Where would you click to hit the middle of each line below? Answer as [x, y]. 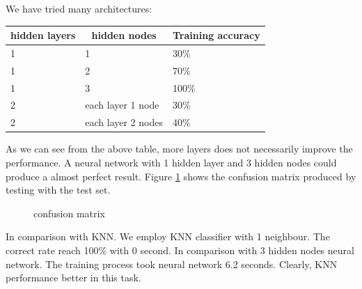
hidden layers [43, 35]
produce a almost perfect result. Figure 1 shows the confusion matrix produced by [181, 176]
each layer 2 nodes [124, 122]
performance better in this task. [73, 278]
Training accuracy [216, 35]
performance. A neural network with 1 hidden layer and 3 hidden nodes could [171, 162]
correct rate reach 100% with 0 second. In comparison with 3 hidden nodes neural [180, 250]
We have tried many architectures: [79, 8]
